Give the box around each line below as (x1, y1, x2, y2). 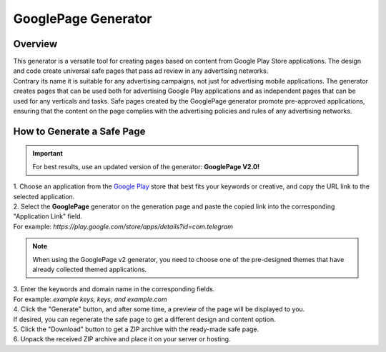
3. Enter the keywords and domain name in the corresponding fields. (13, 285, 215, 293)
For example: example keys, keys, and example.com (13, 295, 167, 303)
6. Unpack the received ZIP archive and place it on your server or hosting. (13, 335, 231, 343)
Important (32, 149, 64, 158)
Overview (13, 38, 58, 50)
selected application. (13, 192, 75, 201)
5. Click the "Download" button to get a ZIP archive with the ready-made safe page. (13, 325, 259, 333)
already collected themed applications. (32, 265, 147, 273)
